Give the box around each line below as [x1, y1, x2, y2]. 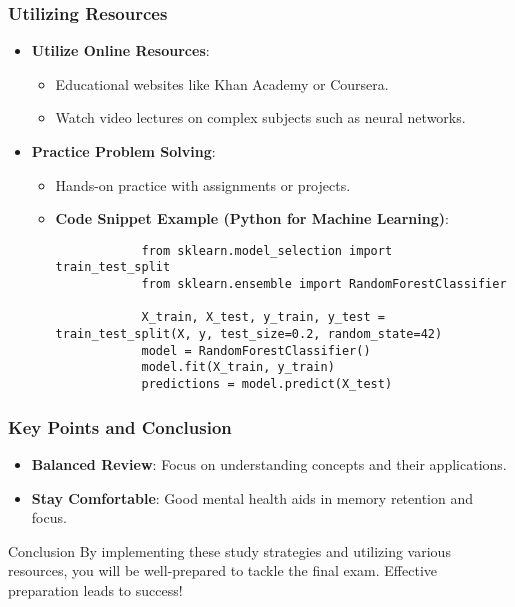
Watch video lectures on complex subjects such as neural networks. [55, 107, 466, 128]
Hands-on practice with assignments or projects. [55, 174, 351, 195]
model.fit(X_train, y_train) [141, 360, 335, 375]
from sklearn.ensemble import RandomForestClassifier [141, 277, 507, 292]
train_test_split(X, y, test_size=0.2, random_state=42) [55, 327, 443, 342]
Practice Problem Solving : [31, 141, 216, 161]
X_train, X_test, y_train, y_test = [141, 310, 385, 325]
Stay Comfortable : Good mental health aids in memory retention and [31, 487, 474, 508]
